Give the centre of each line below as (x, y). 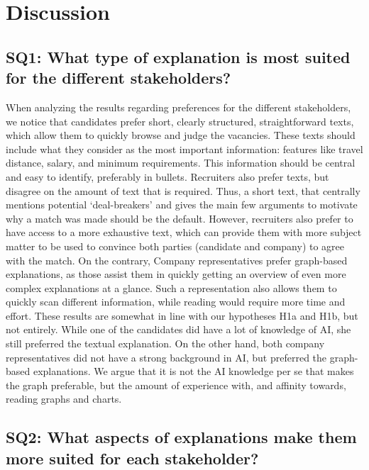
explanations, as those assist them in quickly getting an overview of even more (176, 274)
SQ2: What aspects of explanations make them (181, 437)
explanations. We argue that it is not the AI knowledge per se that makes (193, 371)
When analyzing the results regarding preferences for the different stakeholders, (178, 107)
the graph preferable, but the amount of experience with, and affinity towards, (176, 385)
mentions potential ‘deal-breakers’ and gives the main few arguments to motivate (182, 205)
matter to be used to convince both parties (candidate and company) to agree (175, 246)
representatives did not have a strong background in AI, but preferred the (166, 357)
